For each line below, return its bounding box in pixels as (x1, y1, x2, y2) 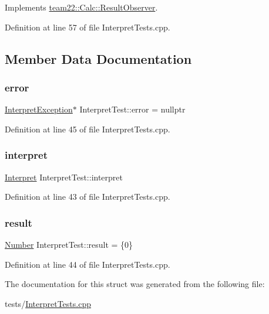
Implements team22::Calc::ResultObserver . (5, 1, 158, 13)
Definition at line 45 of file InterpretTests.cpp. (5, 122, 170, 135)
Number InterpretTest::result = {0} (5, 238, 133, 250)
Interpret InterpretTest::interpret (5, 170, 123, 183)
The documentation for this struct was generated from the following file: (5, 278, 265, 290)
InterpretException (5, 103, 73, 115)
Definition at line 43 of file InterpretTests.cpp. (5, 190, 170, 203)
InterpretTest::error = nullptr (79, 103, 186, 115)
